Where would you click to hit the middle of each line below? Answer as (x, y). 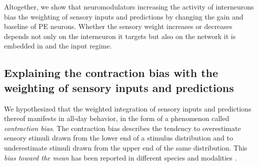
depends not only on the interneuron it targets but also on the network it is (120, 36)
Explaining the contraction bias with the (111, 73)
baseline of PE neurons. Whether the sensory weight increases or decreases (118, 26)
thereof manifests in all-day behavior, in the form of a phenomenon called (117, 118)
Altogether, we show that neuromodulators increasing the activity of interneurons (129, 6)
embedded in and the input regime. (58, 46)
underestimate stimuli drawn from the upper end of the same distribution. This (126, 147)
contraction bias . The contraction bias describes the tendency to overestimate (122, 128)
